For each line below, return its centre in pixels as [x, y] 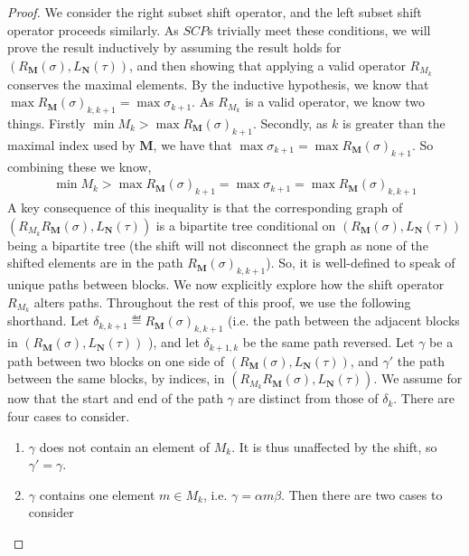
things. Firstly [47, 123]
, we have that [192, 144]
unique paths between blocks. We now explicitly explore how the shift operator [226, 284]
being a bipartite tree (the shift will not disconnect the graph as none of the [218, 245]
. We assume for [418, 378]
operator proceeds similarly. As [93, 29]
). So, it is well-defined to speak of [361, 263]
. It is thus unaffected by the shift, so [334, 446]
